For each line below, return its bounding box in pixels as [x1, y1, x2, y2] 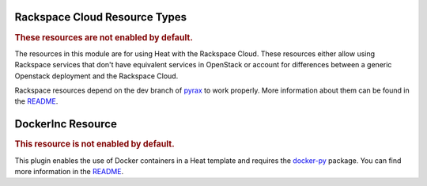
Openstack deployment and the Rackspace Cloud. [14, 71, 179, 81]
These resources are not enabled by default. [14, 32, 194, 43]
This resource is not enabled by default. [14, 139, 176, 150]
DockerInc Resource [14, 117, 118, 131]
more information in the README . [14, 166, 124, 176]
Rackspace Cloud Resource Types [14, 10, 187, 24]
